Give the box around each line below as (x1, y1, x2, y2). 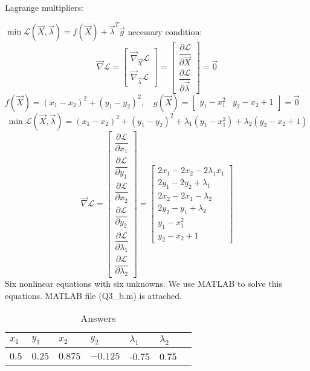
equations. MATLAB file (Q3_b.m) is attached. (5, 289, 182, 301)
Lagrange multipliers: (5, 1, 83, 13)
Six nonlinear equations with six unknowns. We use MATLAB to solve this (5, 277, 283, 290)
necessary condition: (128, 25, 202, 38)
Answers (80, 311, 116, 326)
